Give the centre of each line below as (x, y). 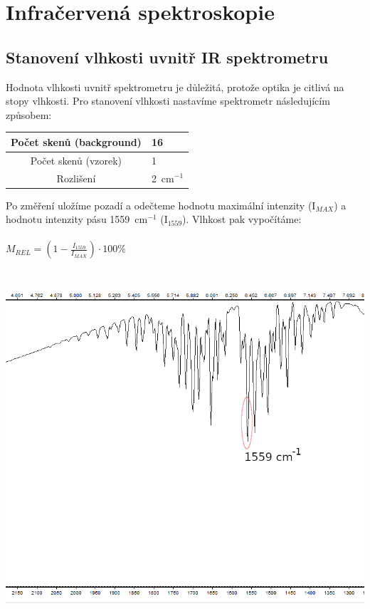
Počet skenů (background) (76, 141)
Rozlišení (76, 178)
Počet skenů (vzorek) (76, 160)
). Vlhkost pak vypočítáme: (242, 219)
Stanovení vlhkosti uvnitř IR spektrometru (167, 57)
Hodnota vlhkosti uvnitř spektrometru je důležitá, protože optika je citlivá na (175, 87)
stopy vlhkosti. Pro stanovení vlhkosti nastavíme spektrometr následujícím (168, 101)
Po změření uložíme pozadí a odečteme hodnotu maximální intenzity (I (161, 205)
